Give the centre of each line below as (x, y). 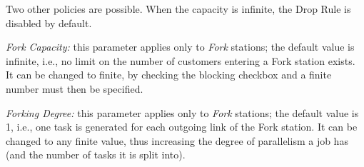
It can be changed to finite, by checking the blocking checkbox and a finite (169, 75)
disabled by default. (49, 22)
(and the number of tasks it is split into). (96, 155)
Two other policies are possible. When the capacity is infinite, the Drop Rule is (178, 9)
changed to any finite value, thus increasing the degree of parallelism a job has (177, 140)
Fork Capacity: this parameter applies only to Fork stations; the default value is (180, 47)
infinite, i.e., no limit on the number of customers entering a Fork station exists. (181, 60)
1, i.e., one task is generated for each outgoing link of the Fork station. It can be (182, 127)
